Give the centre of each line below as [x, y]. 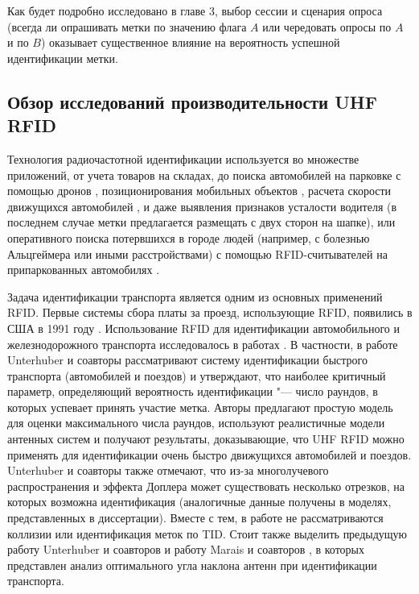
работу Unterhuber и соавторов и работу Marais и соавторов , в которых [186, 549]
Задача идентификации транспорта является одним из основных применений [195, 296]
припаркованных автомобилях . [84, 270]
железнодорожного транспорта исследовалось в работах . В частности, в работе [203, 344]
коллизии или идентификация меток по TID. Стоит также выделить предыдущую [207, 533]
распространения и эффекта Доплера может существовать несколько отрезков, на [206, 486]
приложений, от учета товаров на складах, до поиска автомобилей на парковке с [204, 174]
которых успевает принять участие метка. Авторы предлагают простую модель [200, 407]
